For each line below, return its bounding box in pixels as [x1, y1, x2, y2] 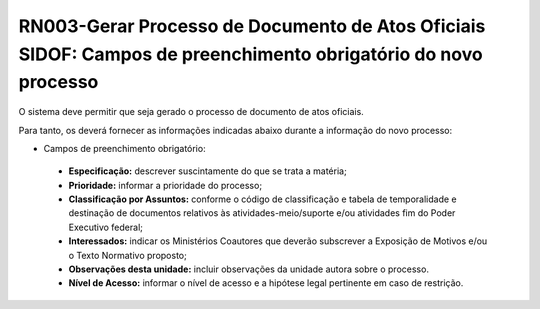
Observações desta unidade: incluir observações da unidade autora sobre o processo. [68, 263, 430, 275]
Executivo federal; [68, 221, 144, 233]
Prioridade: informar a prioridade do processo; [68, 179, 263, 191]
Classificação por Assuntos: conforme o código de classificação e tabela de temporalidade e [68, 193, 457, 205]
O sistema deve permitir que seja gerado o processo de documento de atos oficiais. [18, 106, 364, 118]
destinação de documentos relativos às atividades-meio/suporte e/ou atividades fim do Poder [68, 207, 456, 219]
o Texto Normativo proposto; [68, 249, 187, 261]
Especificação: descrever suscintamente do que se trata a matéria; [68, 165, 347, 177]
